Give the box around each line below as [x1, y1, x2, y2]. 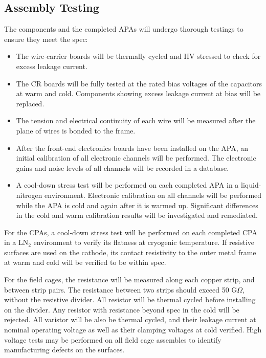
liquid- [241, 180, 261, 190]
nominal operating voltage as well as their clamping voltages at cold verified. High [4, 324, 262, 335]
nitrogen [16, 189, 42, 200]
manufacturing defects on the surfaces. [4, 344, 125, 355]
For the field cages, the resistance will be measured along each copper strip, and [4, 274, 255, 285]
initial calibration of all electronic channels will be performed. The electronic [16, 152, 256, 163]
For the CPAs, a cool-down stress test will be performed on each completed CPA [4, 227, 257, 237]
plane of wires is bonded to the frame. [16, 125, 136, 136]
